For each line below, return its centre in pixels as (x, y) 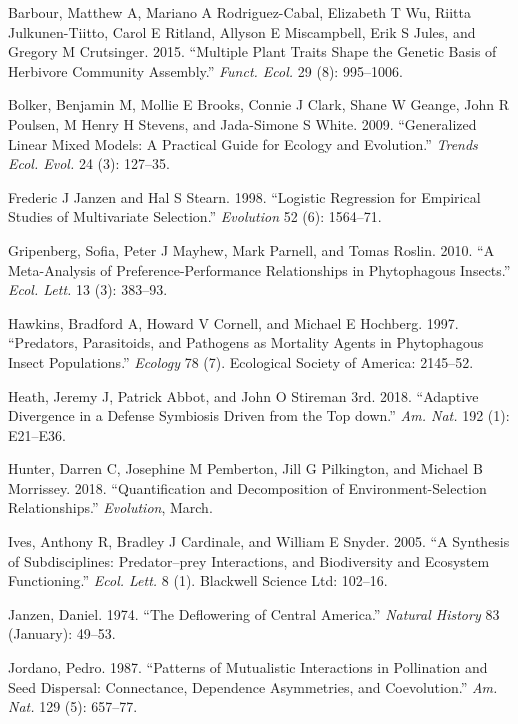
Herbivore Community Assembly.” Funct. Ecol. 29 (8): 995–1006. (205, 70)
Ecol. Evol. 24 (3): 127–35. (89, 163)
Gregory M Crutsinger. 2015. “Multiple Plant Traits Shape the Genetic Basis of (252, 51)
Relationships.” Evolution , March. (110, 507)
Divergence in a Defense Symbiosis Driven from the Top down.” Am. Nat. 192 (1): (259, 415)
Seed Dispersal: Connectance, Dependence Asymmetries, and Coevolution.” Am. (253, 686)
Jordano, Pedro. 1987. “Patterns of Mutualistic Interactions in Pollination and (248, 667)
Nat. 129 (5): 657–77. (73, 706)
